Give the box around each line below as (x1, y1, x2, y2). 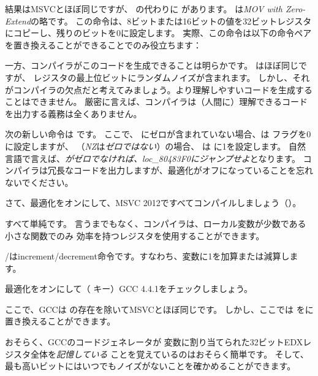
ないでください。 (5, 175, 74, 188)
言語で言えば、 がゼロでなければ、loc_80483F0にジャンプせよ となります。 (5, 152, 300, 164)
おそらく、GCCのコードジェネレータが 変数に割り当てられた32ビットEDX (5, 336, 303, 348)
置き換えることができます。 (5, 315, 116, 328)
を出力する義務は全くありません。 (5, 107, 142, 120)
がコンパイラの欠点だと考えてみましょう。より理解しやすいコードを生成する (5, 83, 313, 96)
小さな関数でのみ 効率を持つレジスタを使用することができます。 (5, 229, 265, 242)
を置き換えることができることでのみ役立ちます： (5, 38, 202, 51)
